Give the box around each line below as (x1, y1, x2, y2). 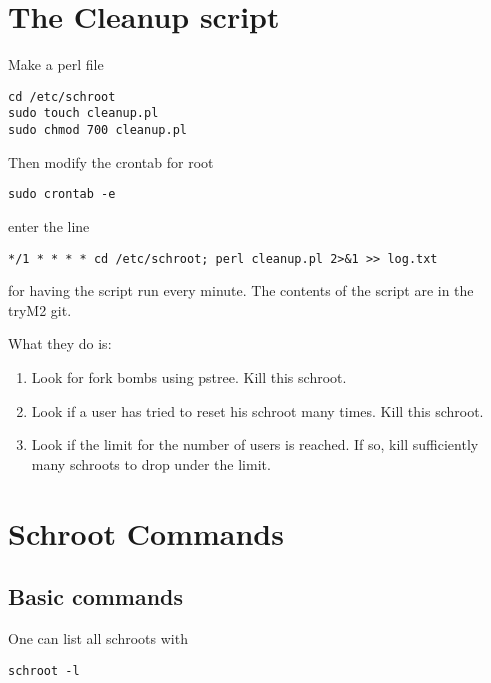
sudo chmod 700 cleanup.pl (8, 123, 187, 138)
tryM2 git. (8, 299, 72, 320)
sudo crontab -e (8, 187, 116, 202)
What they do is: (8, 333, 112, 354)
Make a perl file (8, 54, 104, 75)
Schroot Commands (8, 512, 284, 553)
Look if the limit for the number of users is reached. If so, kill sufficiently (31, 434, 479, 455)
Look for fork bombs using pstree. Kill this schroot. (31, 366, 347, 387)
